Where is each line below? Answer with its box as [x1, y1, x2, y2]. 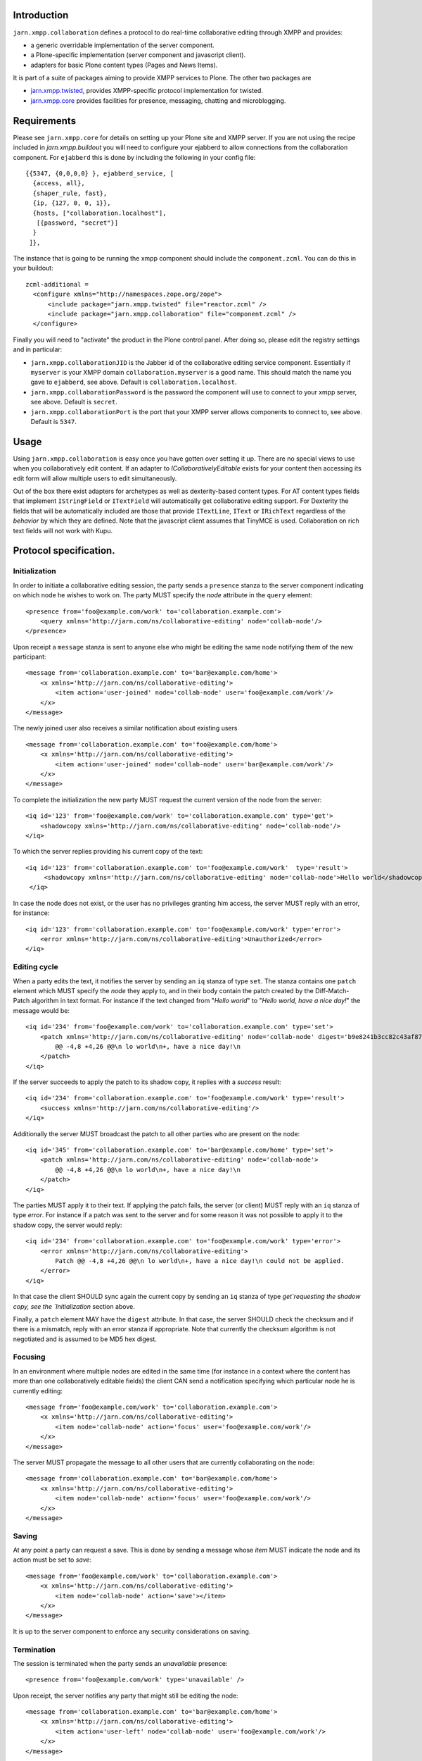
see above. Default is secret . [30, 398, 117, 406]
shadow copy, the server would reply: [13, 1221, 122, 1229]
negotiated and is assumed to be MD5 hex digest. [13, 1335, 158, 1343]
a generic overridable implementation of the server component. [30, 41, 215, 49]
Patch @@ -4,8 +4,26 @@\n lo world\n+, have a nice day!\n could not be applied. [55, 1257, 345, 1264]
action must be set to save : [13, 1555, 91, 1564]
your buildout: [13, 264, 53, 273]
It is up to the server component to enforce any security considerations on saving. [13, 1627, 251, 1636]
